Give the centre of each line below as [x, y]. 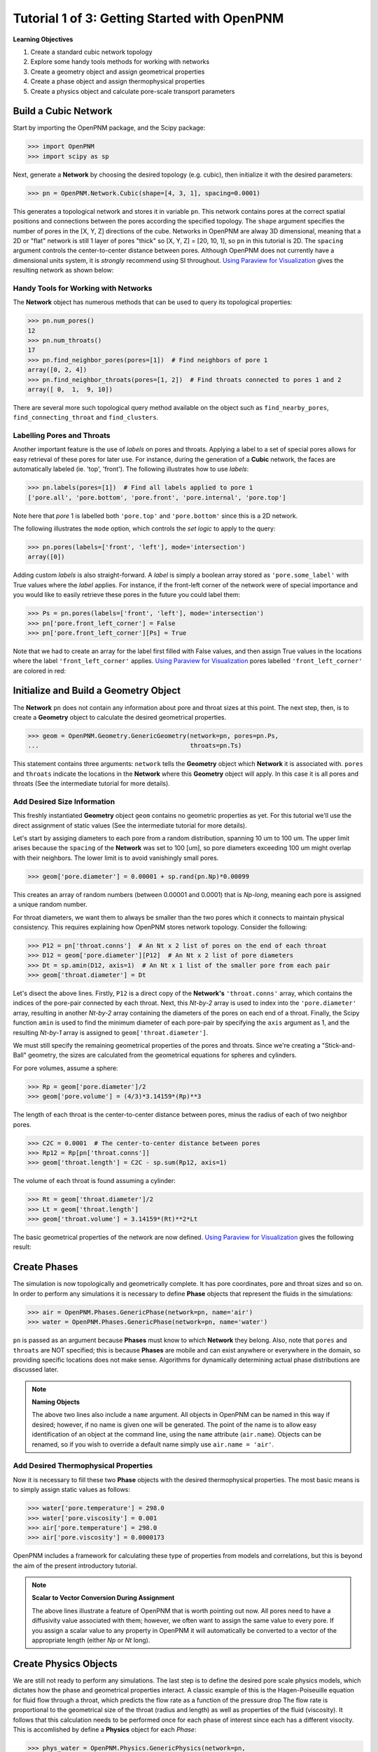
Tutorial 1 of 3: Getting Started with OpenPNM [148, 18]
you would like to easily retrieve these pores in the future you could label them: [127, 595]
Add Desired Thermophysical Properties [83, 1466]
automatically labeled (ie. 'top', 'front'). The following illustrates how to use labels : [131, 469]
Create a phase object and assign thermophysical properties [118, 81]
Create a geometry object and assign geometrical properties [118, 71]
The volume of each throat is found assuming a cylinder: [94, 1181]
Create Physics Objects [65, 1663]
